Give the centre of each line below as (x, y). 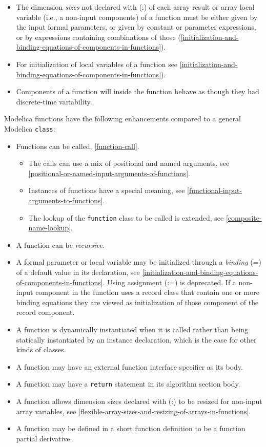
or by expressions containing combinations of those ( (98, 37)
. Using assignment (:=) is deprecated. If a (169, 282)
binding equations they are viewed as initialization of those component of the (137, 302)
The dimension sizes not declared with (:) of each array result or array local (135, 7)
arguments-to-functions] (66, 200)
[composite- (244, 217)
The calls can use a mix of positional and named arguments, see (129, 163)
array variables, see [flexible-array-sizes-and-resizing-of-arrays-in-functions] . (134, 411)
